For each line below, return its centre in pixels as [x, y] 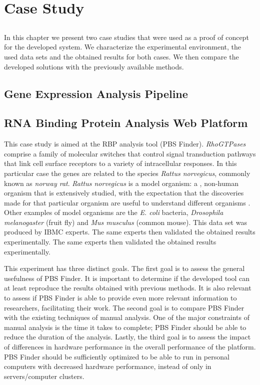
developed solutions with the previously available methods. [94, 66]
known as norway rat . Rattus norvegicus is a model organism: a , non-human [121, 183]
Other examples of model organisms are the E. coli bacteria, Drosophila [114, 212]
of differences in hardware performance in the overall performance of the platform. [130, 346]
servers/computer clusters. [44, 376]
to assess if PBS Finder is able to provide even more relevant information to [120, 298]
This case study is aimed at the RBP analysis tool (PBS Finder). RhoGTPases [125, 144]
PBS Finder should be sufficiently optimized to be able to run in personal [117, 356]
